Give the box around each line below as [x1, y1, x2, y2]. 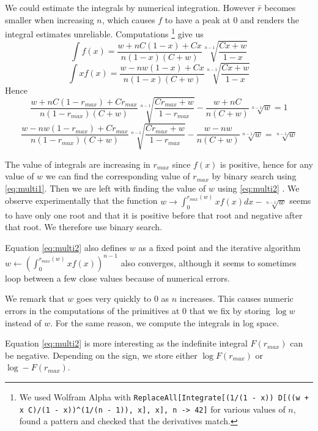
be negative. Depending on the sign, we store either [5, 348, 198, 361]
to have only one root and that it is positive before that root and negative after [5, 208, 303, 221]
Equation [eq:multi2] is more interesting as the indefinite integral [5, 337, 248, 350]
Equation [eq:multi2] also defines [5, 241, 127, 253]
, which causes [102, 13, 155, 26]
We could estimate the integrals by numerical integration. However [5, 1, 255, 13]
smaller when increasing [5, 13, 94, 26]
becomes [264, 1, 296, 13]
